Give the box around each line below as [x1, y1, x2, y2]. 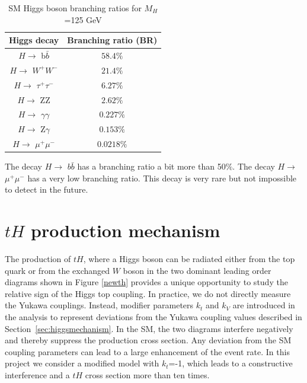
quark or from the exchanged [5, 264, 110, 276]
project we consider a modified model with [5, 357, 159, 369]
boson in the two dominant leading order [123, 264, 271, 276]
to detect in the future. [5, 183, 88, 196]
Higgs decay [9, 34, 59, 46]
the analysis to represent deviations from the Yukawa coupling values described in [5, 311, 302, 323]
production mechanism [31, 218, 220, 242]
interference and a [5, 369, 70, 381]
